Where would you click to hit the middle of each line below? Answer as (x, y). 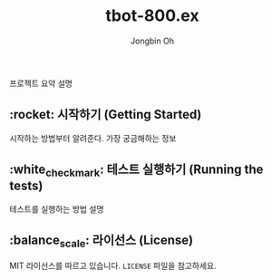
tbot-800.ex (152, 16)
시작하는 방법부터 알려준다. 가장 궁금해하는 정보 (93, 138)
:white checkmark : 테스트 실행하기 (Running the (136, 171)
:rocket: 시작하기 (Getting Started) (106, 115)
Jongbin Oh (152, 41)
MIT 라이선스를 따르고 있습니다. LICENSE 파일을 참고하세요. (113, 265)
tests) (26, 186)
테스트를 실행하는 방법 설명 (57, 208)
